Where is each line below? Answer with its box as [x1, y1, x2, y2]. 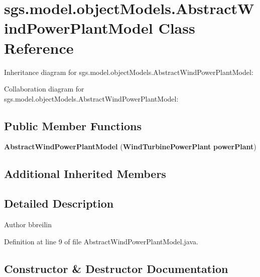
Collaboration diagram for [4, 83, 84, 94]
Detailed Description [4, 196, 114, 211]
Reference [4, 37, 74, 58]
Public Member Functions [4, 118, 142, 133]
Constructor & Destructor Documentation [4, 260, 228, 276]
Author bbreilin [4, 219, 52, 230]
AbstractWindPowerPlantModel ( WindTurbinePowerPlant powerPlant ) [4, 141, 256, 152]
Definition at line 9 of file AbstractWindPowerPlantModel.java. [4, 236, 198, 246]
